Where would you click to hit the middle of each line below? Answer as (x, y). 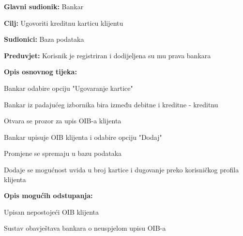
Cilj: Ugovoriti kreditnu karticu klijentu (64, 23)
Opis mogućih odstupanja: (48, 195)
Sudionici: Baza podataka (44, 39)
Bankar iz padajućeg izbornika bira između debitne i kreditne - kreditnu (111, 104)
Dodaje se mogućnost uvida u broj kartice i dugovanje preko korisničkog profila (121, 169)
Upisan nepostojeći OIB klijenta (51, 211)
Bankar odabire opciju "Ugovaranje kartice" (68, 88)
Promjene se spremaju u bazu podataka (63, 153)
